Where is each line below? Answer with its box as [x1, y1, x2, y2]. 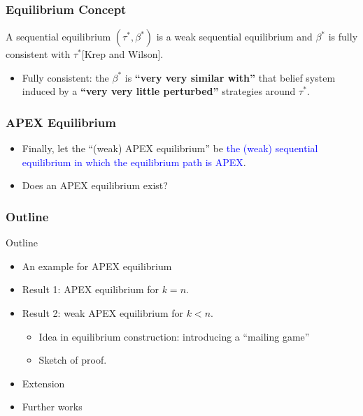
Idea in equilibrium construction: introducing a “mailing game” [38, 329, 310, 343]
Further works [22, 399, 83, 414]
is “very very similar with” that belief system [124, 70, 336, 84]
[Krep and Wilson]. [81, 47, 164, 61]
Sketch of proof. [38, 352, 107, 367]
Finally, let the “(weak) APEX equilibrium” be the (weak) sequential [22, 141, 318, 156]
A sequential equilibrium [6, 29, 111, 44]
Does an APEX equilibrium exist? [22, 178, 168, 193]
